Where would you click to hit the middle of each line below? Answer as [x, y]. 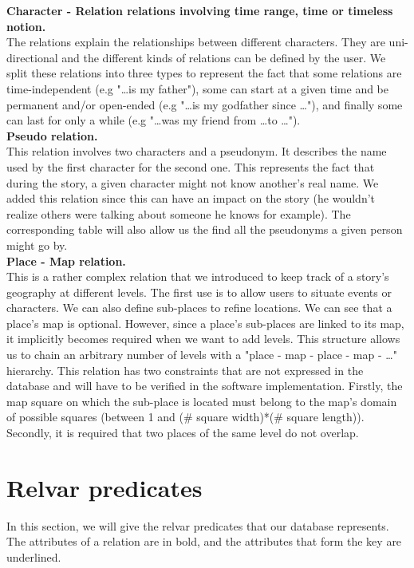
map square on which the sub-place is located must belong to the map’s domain [202, 401]
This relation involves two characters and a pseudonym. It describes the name [197, 151]
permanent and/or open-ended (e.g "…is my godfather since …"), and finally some [205, 104]
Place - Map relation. [66, 260]
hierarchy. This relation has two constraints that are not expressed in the [185, 370]
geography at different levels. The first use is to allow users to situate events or [199, 292]
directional [32, 57]
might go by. [37, 245]
